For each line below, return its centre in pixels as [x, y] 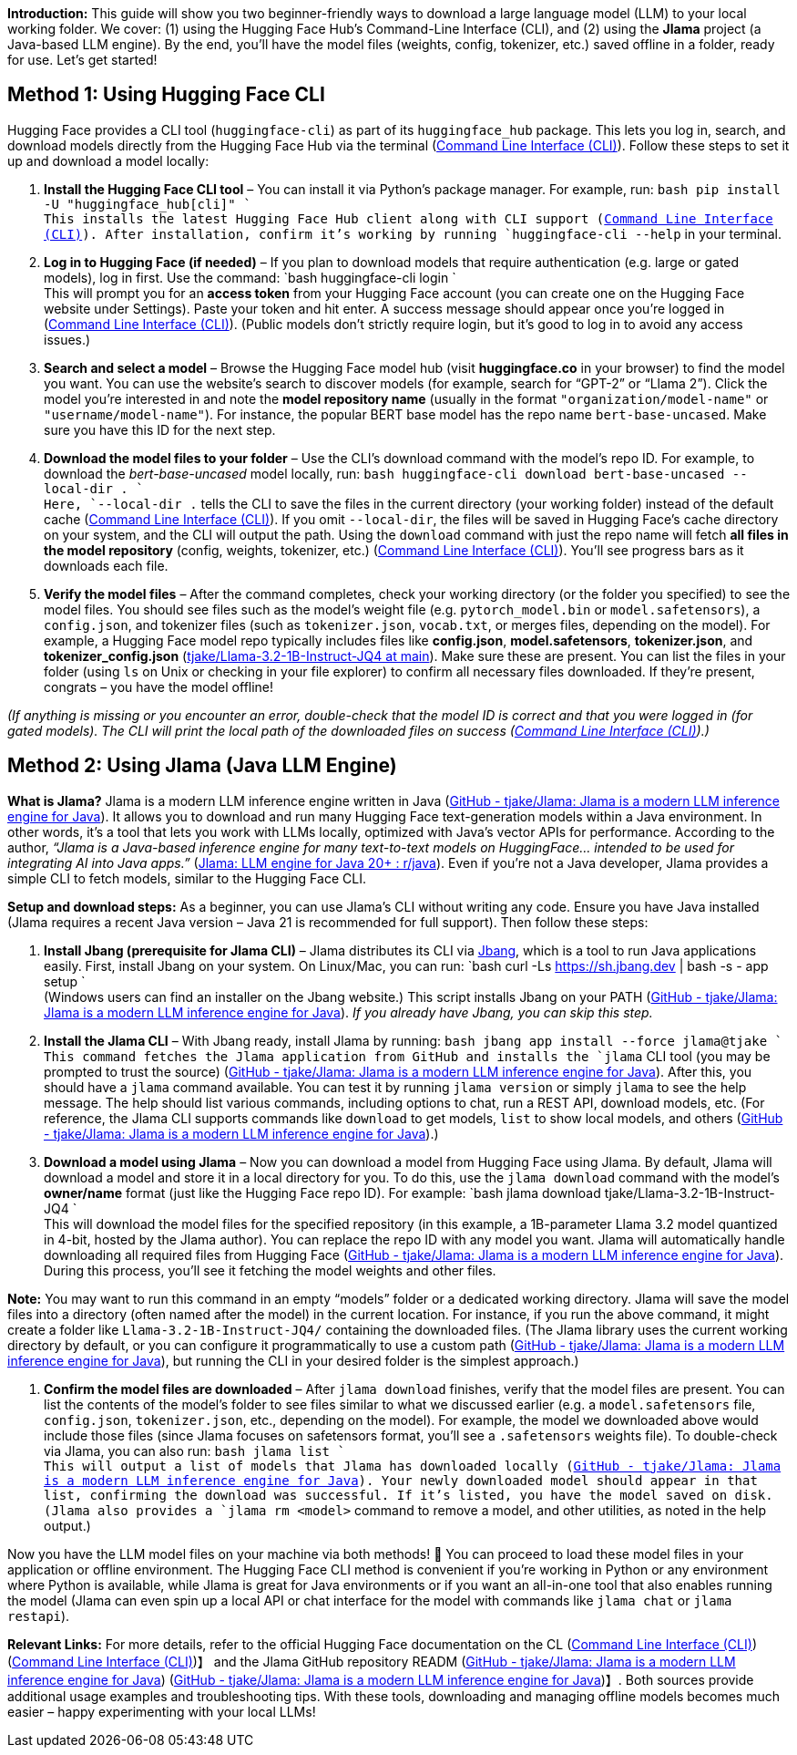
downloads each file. [106, 565]
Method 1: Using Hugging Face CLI [166, 95]
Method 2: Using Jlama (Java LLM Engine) [202, 766]
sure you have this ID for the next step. [160, 429]
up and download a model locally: [108, 160]
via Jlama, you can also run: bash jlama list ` [194, 1450]
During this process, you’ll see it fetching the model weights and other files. [270, 1270]
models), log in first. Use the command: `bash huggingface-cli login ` [250, 277]
